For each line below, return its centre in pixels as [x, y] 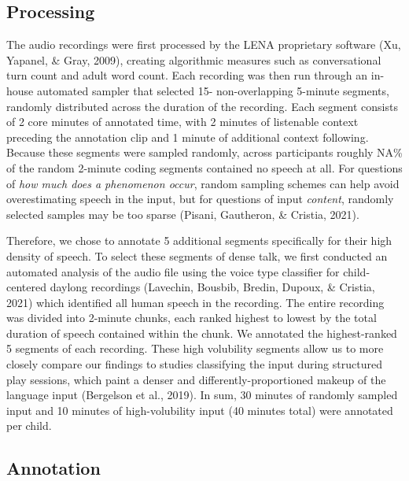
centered [26, 287]
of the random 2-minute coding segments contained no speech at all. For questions [204, 167]
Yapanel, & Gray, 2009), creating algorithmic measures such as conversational [194, 59]
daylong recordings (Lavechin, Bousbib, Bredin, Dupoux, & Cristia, [212, 287]
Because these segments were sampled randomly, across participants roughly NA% [204, 152]
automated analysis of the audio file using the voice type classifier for [173, 271]
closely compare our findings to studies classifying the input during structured [194, 364]
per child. [29, 425]
